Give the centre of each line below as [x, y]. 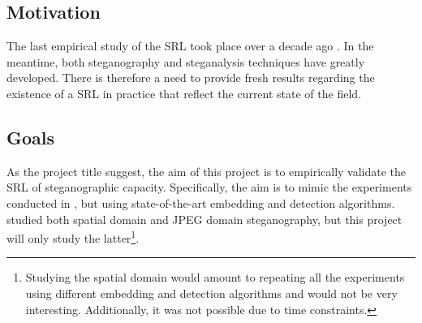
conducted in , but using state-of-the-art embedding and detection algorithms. [201, 202]
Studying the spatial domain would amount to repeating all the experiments [215, 277]
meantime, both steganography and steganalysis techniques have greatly [186, 61]
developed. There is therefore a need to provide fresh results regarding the [191, 78]
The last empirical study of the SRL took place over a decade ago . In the [190, 46]
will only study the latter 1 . [73, 237]
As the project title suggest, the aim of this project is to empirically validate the [207, 171]
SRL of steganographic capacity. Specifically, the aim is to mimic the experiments [209, 187]
